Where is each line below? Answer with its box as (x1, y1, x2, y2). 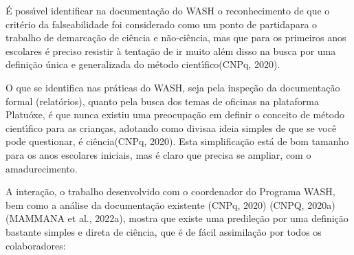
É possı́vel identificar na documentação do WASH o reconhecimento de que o (5, 3, 330, 17)
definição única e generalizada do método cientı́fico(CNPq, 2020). (5, 57, 280, 71)
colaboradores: (5, 238, 66, 252)
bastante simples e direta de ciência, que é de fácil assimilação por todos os (5, 224, 322, 239)
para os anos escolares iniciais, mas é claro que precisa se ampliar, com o (5, 147, 311, 162)
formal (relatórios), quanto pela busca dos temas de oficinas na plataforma (5, 93, 319, 108)
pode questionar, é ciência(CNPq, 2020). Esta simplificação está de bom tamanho (5, 134, 349, 148)
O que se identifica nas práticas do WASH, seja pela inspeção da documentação (5, 80, 340, 94)
